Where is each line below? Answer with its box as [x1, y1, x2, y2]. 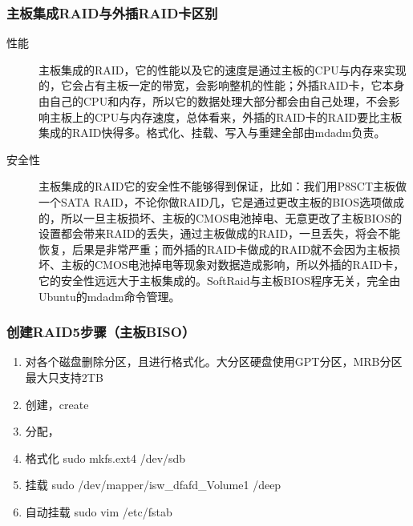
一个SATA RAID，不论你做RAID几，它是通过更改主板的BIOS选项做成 [38, 193, 404, 210]
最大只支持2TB [25, 368, 103, 385]
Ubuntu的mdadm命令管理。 [38, 287, 180, 304]
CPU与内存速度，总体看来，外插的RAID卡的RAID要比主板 [94, 108, 403, 125]
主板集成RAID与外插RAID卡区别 [6, 2, 218, 22]
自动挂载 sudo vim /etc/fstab [25, 503, 172, 520]
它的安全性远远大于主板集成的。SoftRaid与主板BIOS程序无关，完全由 [38, 271, 401, 288]
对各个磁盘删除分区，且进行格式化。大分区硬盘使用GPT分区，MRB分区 [25, 353, 403, 370]
